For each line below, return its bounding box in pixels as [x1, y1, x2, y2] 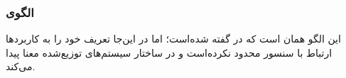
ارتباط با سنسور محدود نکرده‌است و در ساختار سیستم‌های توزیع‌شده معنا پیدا [6, 45, 333, 60]
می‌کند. [6, 59, 36, 74]
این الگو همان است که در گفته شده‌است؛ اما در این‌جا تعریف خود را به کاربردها [6, 31, 341, 46]
